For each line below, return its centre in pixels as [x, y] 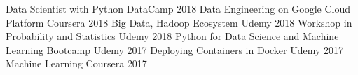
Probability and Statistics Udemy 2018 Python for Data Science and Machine [172, 36]
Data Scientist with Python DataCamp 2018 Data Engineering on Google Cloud [178, 8]
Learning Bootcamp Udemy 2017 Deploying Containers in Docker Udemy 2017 [175, 49]
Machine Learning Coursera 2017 [76, 63]
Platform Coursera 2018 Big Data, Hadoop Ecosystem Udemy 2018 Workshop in [179, 22]
